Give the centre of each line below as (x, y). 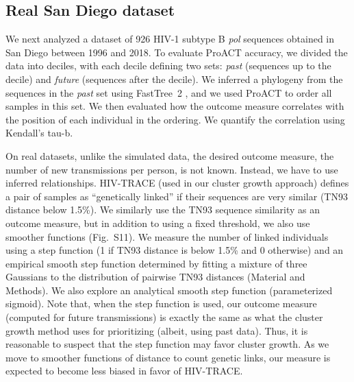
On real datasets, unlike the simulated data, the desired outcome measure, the (170, 155)
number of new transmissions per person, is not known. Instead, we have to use (172, 169)
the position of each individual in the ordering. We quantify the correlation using (175, 119)
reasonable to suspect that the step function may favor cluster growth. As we (167, 344)
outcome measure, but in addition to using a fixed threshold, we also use (158, 223)
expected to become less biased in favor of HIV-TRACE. (124, 371)
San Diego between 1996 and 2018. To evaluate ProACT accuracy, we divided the (177, 52)
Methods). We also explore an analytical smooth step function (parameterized (169, 290)
